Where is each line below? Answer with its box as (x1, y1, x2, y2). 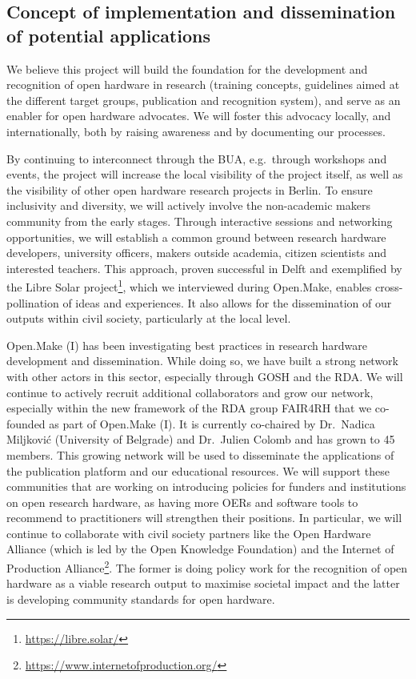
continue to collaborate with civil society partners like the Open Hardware (6, 524, 371, 541)
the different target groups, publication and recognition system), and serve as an (6, 91, 401, 108)
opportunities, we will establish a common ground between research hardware (6, 228, 386, 245)
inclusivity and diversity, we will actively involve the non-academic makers (6, 197, 370, 214)
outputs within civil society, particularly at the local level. (6, 310, 291, 327)
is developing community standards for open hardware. (6, 590, 275, 607)
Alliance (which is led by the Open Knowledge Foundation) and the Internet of (6, 540, 394, 557)
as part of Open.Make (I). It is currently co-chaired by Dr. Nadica (49, 415, 375, 432)
